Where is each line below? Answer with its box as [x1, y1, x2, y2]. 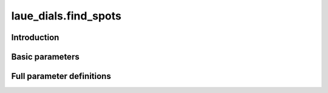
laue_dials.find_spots [11, 9, 121, 22]
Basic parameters [11, 52, 80, 62]
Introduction [11, 32, 60, 43]
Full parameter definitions [11, 71, 112, 81]
